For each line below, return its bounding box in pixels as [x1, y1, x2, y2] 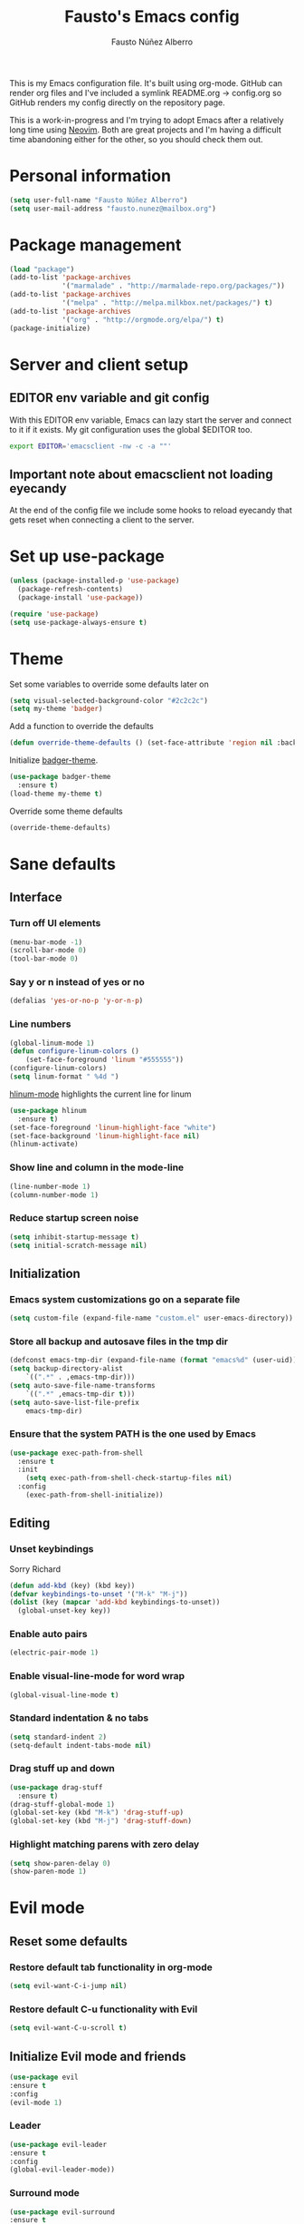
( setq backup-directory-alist [9, 1364, 124, 1373]
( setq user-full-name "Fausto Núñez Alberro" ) [9, 195, 188, 205]
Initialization [9, 1265, 81, 1281]
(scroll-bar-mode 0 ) [9, 946, 88, 955]
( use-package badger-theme [9, 773, 111, 782]
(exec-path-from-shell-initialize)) [25, 1490, 165, 1500]
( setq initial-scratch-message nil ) [9, 1241, 147, 1250]
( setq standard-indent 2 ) [9, 1732, 107, 1741]
